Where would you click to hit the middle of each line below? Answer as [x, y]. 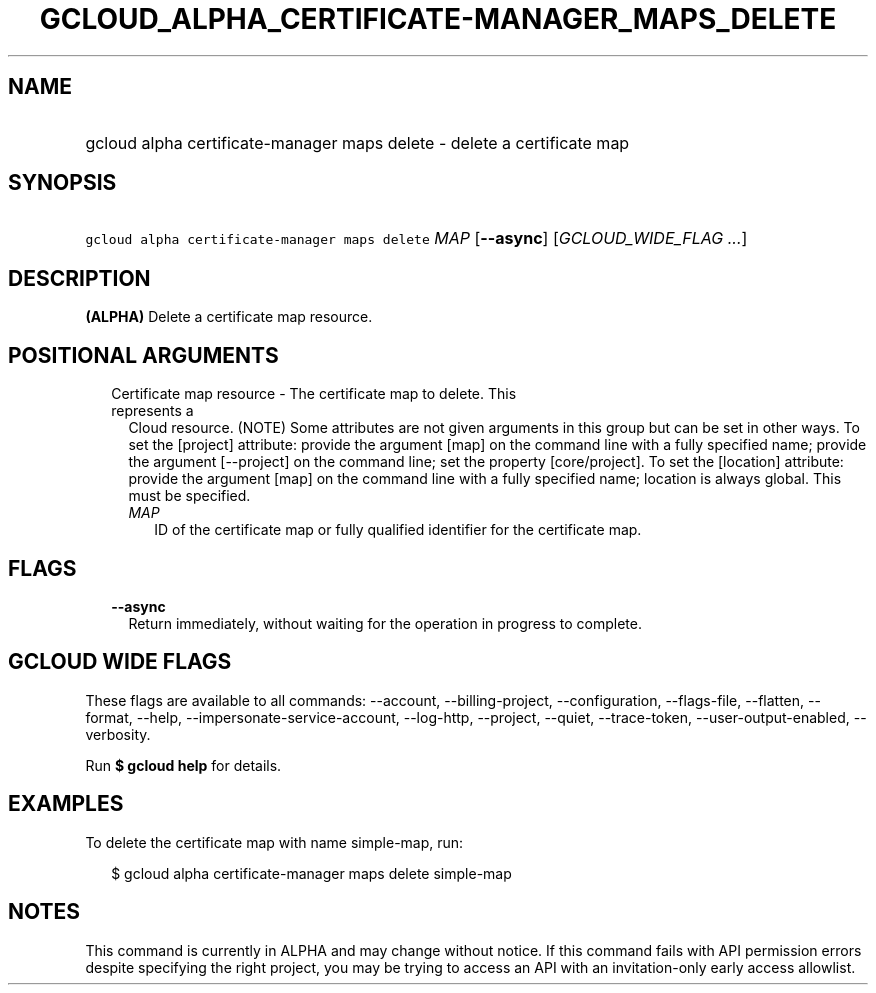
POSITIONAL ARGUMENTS [143, 355]
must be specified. [189, 496]
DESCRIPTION [79, 278]
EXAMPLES [66, 804]
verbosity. [118, 734]
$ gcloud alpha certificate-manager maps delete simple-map [311, 873]
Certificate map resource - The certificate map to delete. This [314, 394]
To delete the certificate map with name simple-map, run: [274, 842]
